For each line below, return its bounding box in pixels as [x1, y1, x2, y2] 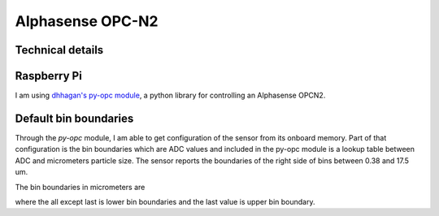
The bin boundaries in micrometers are [15, 182, 146, 192]
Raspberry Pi [15, 69, 83, 83]
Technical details [15, 43, 104, 57]
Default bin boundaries [15, 111, 134, 125]
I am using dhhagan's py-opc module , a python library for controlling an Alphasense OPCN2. [15, 90, 326, 101]
